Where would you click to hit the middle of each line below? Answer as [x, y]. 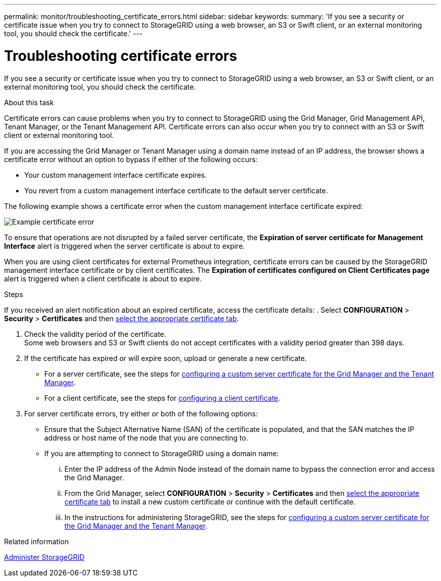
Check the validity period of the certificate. [95, 334]
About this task [29, 102]
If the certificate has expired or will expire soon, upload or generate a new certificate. [166, 358]
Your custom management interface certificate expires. [116, 175]
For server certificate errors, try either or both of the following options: [141, 413]
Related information [36, 541]
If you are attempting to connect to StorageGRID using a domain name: [162, 453]
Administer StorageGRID [44, 557]
